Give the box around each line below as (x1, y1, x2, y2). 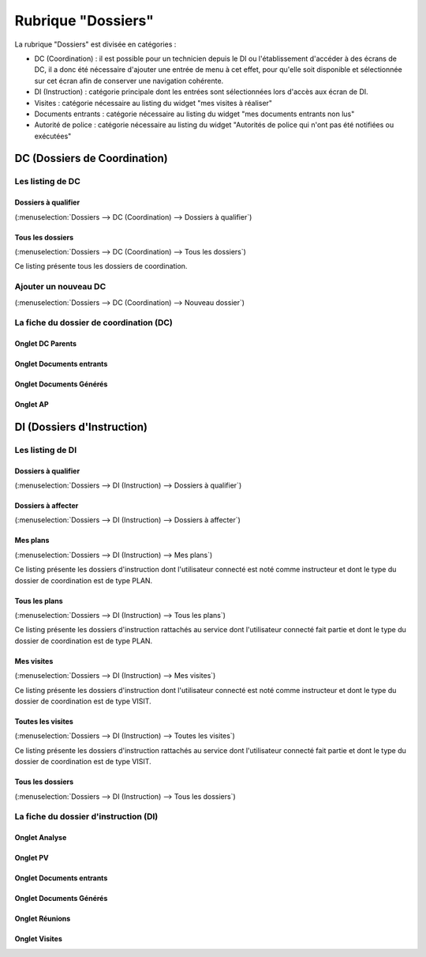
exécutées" (34, 131, 72, 141)
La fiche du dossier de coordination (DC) (14, 317, 173, 328)
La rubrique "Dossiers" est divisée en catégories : (14, 40, 177, 49)
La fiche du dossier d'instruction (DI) (14, 811, 159, 822)
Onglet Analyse (14, 833, 67, 842)
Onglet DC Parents (14, 339, 77, 349)
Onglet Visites (14, 934, 62, 944)
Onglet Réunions (14, 914, 71, 924)
